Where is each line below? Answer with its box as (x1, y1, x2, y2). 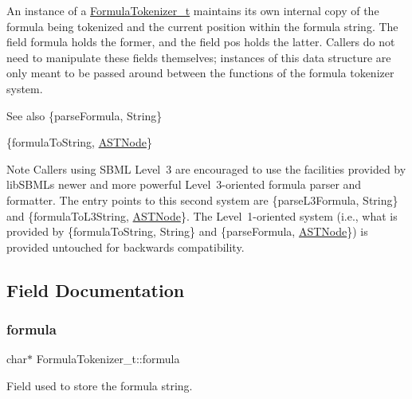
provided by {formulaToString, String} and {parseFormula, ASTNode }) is (6, 223, 368, 240)
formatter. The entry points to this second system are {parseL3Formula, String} (6, 191, 398, 208)
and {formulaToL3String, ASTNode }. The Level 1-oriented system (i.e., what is (6, 207, 398, 224)
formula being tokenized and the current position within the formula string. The (6, 18, 398, 34)
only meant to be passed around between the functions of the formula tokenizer (6, 65, 394, 81)
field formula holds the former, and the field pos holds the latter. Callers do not (6, 33, 395, 50)
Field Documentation (6, 277, 185, 302)
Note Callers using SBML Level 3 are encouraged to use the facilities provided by (6, 160, 406, 177)
